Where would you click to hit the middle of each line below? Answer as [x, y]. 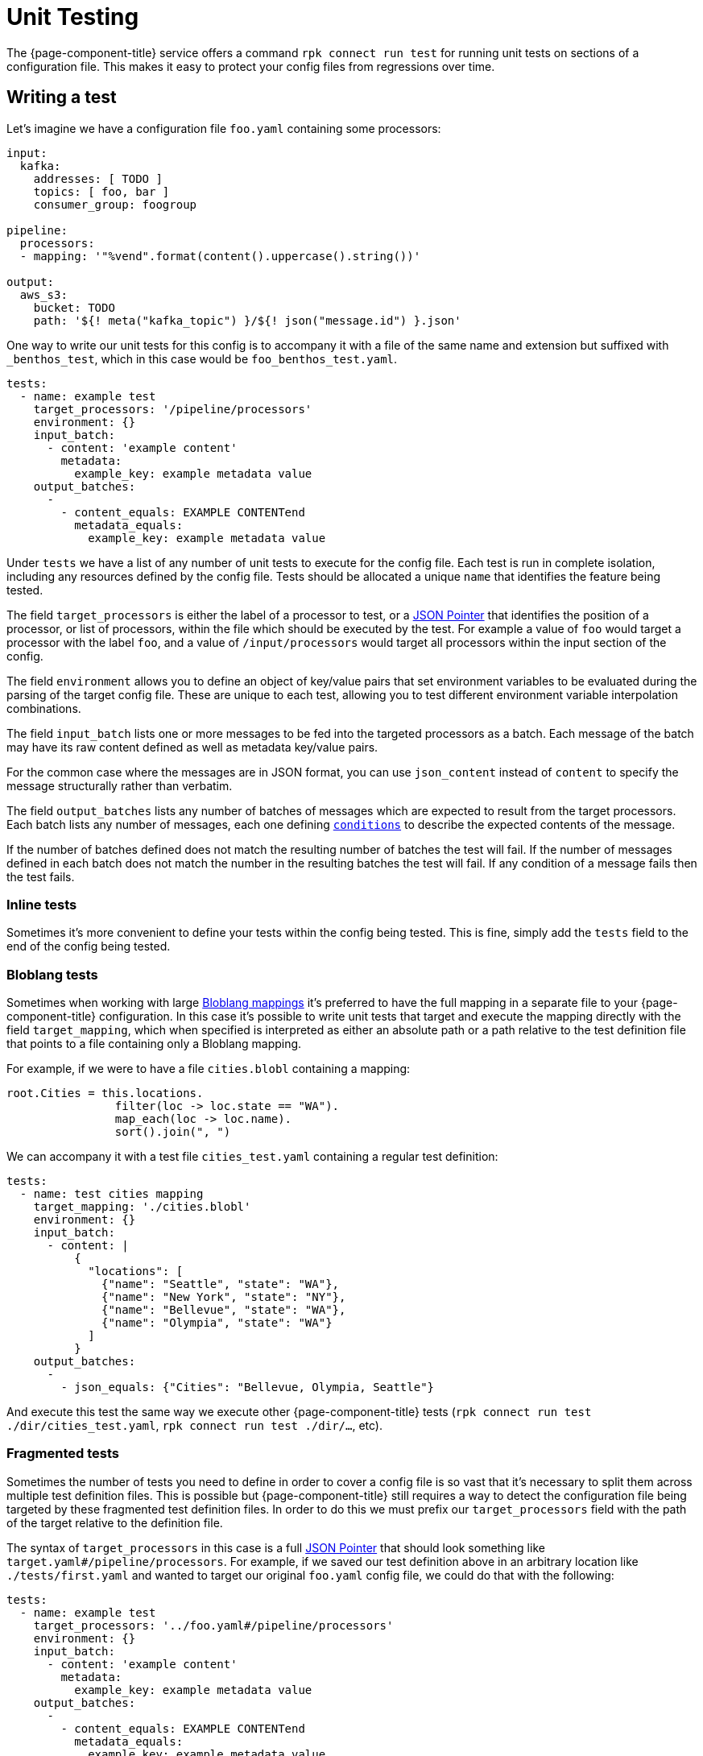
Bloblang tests [52, 974]
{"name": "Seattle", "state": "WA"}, [221, 1284]
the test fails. [41, 876]
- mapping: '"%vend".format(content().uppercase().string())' [220, 256]
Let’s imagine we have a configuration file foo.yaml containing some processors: [224, 128]
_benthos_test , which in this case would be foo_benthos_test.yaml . [202, 358]
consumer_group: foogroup [115, 204]
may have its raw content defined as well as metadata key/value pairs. [192, 747]
